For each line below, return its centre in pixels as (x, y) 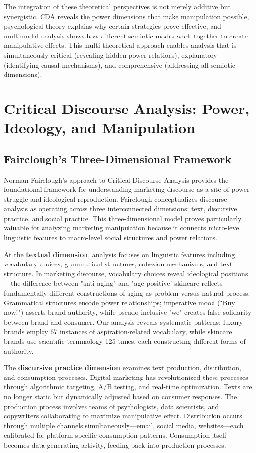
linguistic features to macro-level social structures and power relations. (111, 238)
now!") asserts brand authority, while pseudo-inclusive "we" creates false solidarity (128, 312)
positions (235, 273)
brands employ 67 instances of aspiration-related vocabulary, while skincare (118, 331)
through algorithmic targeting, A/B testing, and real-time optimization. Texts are (128, 387)
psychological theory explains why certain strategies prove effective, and (113, 26)
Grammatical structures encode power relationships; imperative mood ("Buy (120, 302)
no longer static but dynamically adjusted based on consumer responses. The (121, 396)
